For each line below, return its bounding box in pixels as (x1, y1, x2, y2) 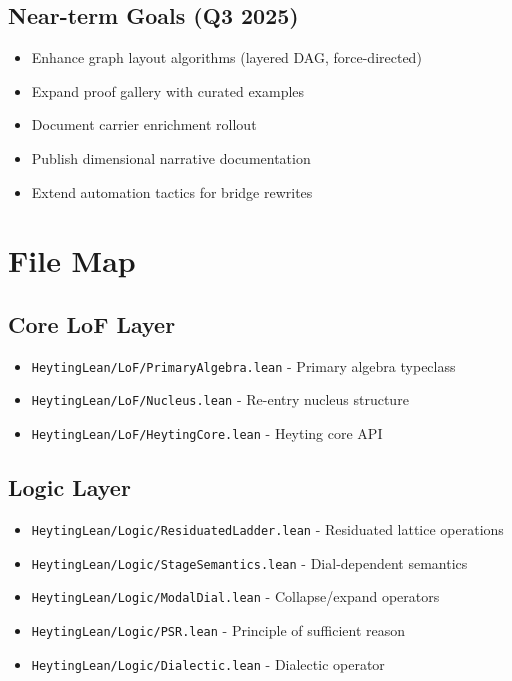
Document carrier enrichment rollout (31, 114, 257, 135)
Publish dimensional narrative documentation (31, 147, 311, 168)
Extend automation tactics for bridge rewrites (31, 181, 313, 202)
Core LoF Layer (8, 308, 176, 339)
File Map (8, 240, 136, 281)
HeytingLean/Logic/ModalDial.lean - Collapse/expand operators (31, 586, 440, 607)
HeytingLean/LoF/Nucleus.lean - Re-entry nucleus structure (31, 389, 409, 410)
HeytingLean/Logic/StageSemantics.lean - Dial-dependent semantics (31, 552, 468, 573)
